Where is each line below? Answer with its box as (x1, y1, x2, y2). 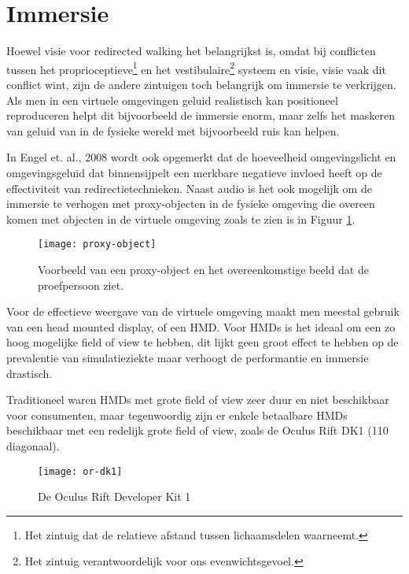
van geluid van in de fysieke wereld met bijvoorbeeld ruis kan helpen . (6, 122, 340, 139)
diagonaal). (6, 437, 60, 454)
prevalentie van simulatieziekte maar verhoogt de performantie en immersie (6, 349, 369, 365)
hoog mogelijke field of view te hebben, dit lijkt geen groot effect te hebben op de (6, 334, 399, 350)
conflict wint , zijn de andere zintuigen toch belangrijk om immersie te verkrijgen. (6, 76, 396, 92)
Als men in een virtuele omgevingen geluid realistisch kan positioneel (6, 91, 338, 108)
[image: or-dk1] (38, 465, 123, 477)
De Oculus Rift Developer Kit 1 (38, 488, 191, 505)
